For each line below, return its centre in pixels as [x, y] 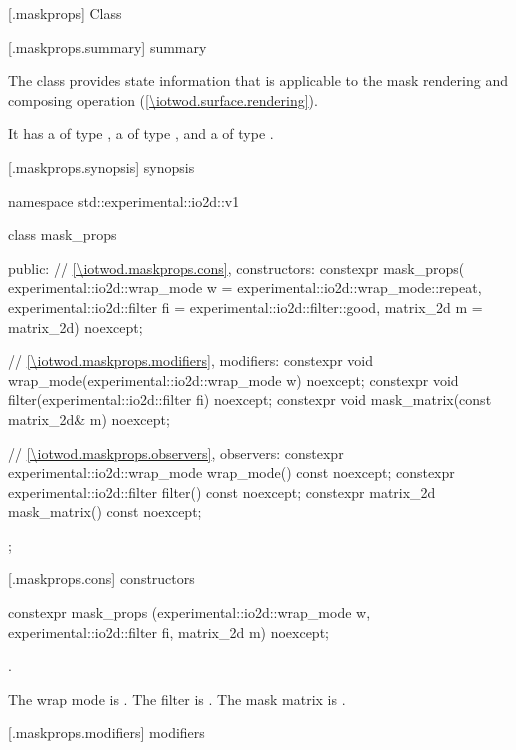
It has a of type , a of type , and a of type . [141, 133]
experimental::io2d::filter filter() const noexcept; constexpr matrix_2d [222, 491]
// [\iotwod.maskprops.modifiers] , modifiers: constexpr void [190, 360]
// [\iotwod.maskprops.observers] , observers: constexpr [176, 452]
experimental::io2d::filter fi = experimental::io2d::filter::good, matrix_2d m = [245, 306]
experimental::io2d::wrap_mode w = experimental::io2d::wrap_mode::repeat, [245, 287]
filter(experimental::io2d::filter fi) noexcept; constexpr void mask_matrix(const [250, 399]
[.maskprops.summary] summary [107, 46]
